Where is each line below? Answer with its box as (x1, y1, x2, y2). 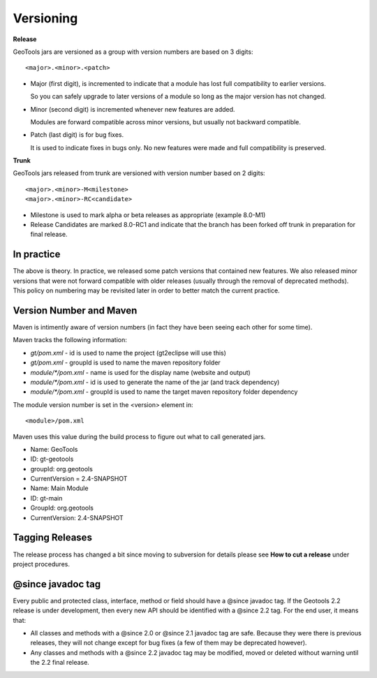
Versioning (13, 10, 78, 26)
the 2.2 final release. (30, 658, 90, 667)
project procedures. (13, 559, 70, 568)
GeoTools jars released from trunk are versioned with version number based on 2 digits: (13, 169, 265, 177)
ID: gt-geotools (30, 455, 74, 464)
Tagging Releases (13, 531, 92, 544)
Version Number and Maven (13, 304, 138, 316)
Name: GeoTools (30, 445, 78, 453)
